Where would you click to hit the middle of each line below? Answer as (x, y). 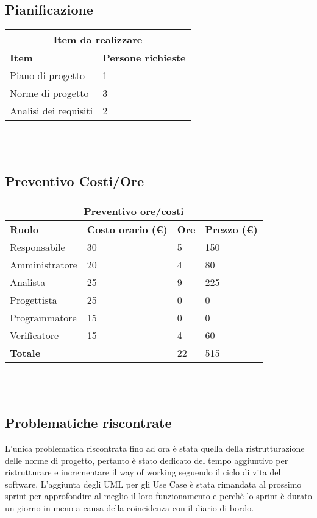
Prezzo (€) (231, 229)
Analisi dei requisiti (52, 111)
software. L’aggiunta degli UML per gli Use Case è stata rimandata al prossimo (153, 484)
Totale (25, 352)
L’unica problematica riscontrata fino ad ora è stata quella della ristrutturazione (155, 448)
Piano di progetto (47, 75)
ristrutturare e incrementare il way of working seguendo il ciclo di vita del (143, 472)
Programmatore (43, 317)
